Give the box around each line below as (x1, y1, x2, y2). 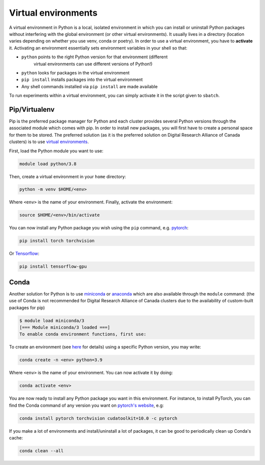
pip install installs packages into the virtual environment (21, 76, 143, 83)
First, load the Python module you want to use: (9, 147, 104, 154)
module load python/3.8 (19, 161, 77, 167)
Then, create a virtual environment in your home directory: (9, 173, 126, 179)
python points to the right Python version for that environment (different (21, 54, 168, 60)
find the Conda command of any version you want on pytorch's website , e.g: (9, 402, 164, 408)
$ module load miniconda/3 (19, 318, 84, 323)
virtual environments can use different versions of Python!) (33, 61, 153, 67)
